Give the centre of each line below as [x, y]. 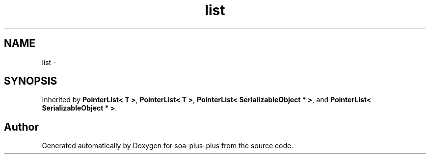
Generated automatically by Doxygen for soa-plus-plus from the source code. [168, 146]
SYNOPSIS [31, 81]
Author [21, 127]
